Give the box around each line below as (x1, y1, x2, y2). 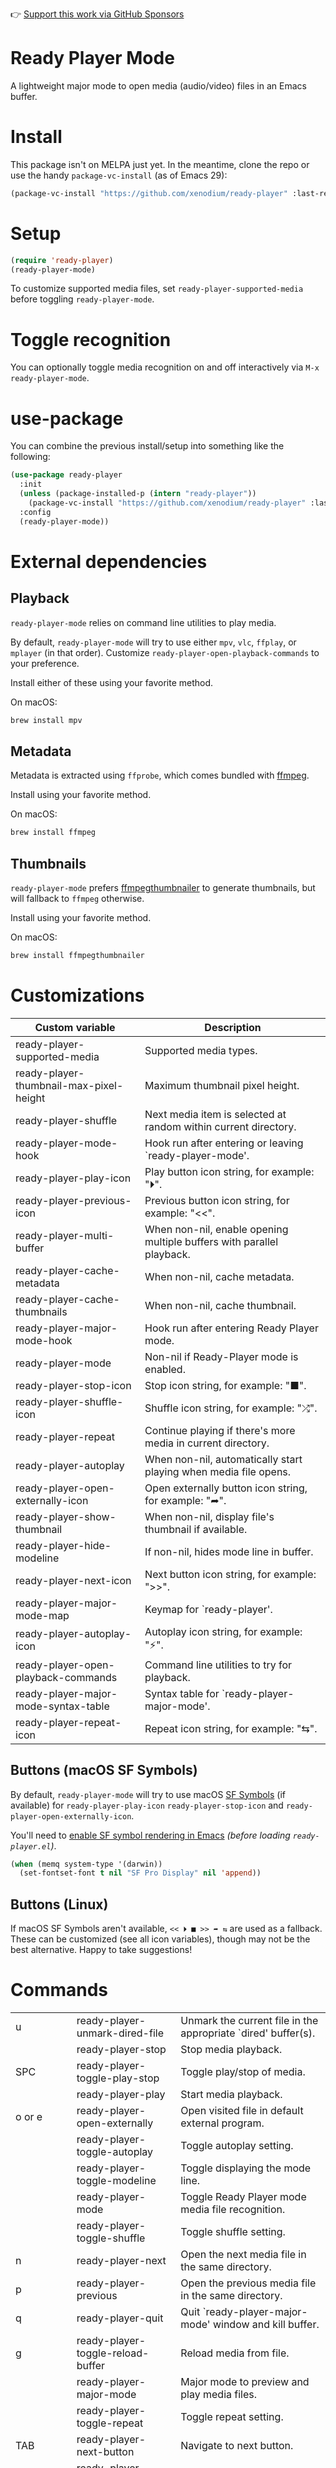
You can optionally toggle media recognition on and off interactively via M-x (10, 361, 320, 373)
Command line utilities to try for (144, 1658, 293, 1672)
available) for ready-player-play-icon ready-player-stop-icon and (10, 1799, 284, 1811)
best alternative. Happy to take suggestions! (10, 1944, 193, 1956)
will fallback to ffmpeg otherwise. (10, 892, 145, 904)
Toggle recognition (10, 328, 172, 351)
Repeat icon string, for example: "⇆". (144, 1721, 318, 1735)
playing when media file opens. (144, 1464, 292, 1478)
